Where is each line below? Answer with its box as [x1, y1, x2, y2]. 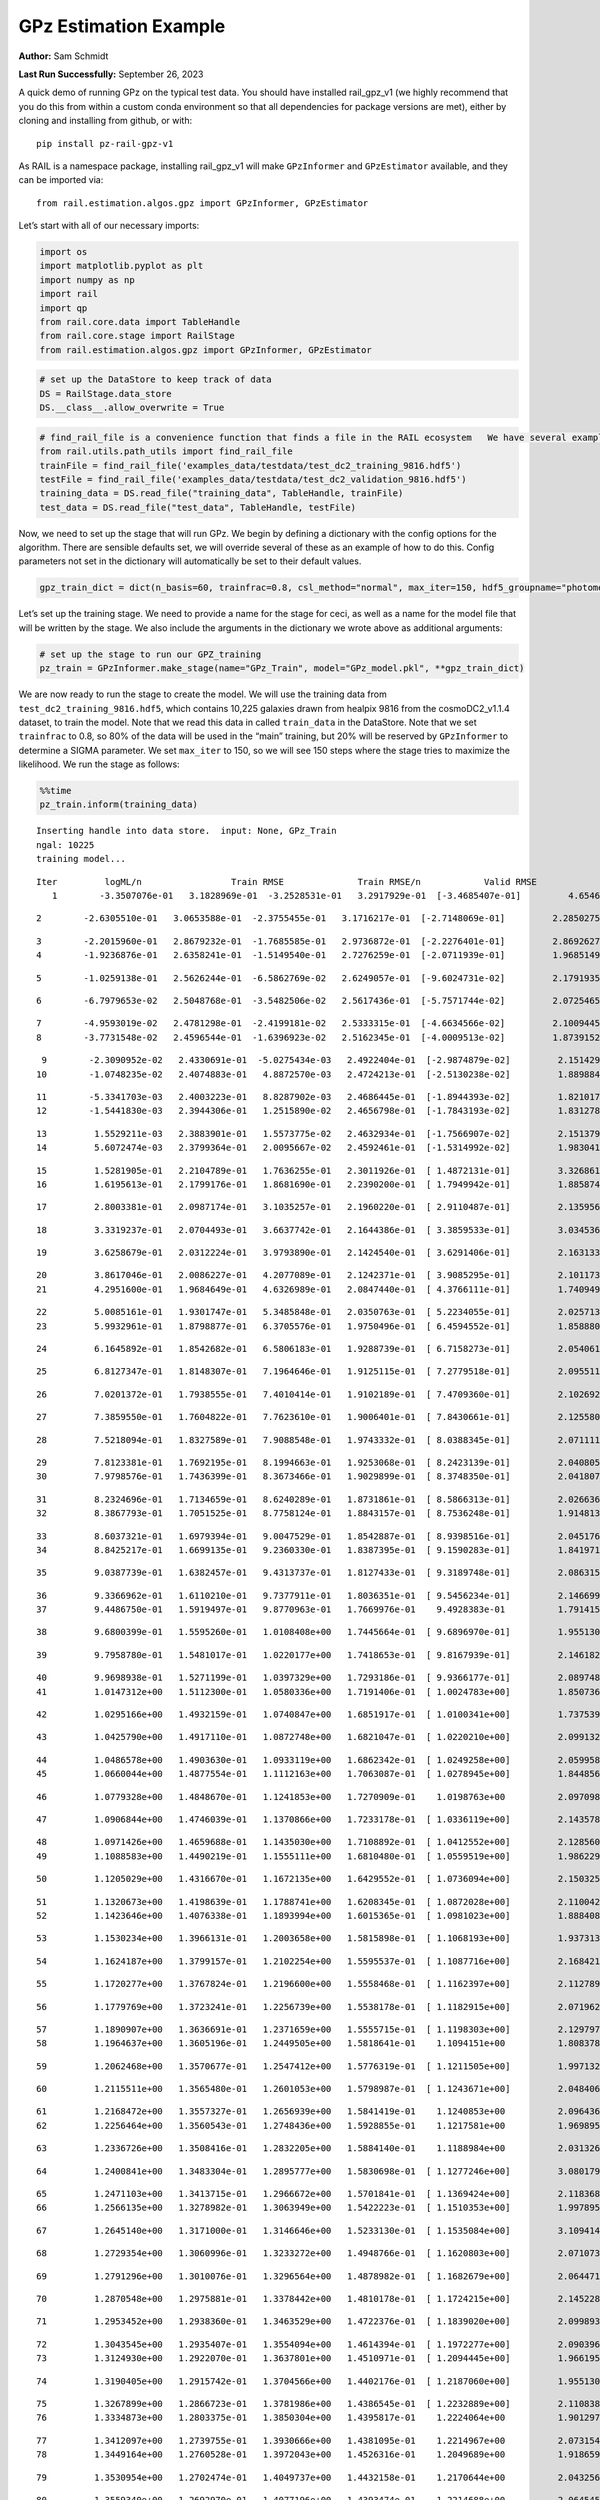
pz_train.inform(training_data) [39, 799, 199, 810]
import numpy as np [39, 274, 135, 285]
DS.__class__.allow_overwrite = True [39, 402, 225, 414]
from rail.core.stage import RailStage [39, 330, 235, 342]
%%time [39, 785, 72, 797]
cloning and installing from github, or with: [18, 115, 193, 127]
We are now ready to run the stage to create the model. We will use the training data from [18, 688, 387, 700]
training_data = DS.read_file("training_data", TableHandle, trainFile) [39, 488, 404, 499]
